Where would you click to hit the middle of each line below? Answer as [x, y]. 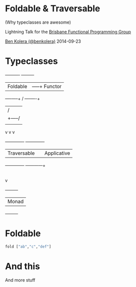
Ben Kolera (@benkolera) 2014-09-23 [43, 41]
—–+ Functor [47, 86]
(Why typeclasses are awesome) [38, 22]
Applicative [57, 153]
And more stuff [20, 280]
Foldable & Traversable [53, 9]
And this [23, 266]
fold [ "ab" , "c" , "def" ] [28, 247]
